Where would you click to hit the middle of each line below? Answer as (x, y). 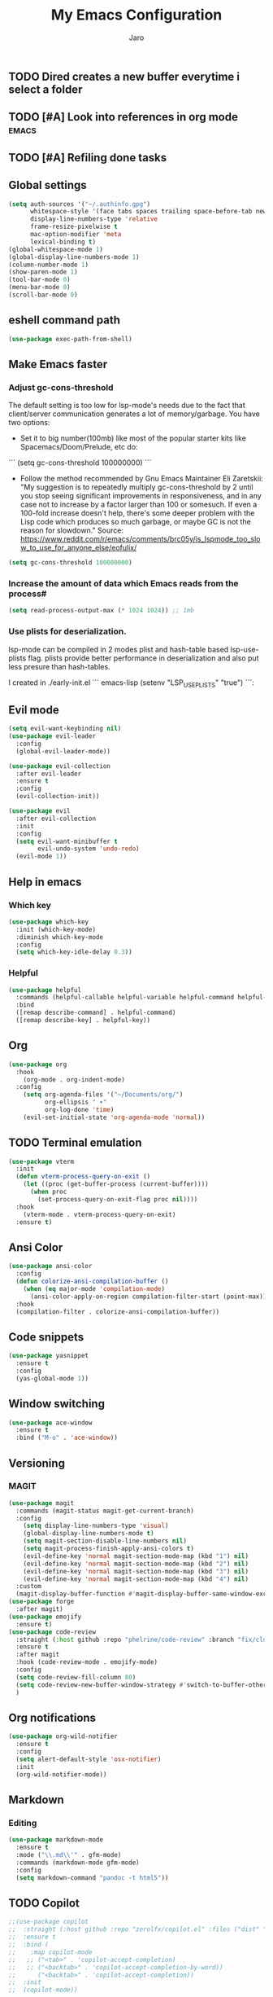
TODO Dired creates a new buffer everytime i (124, 76)
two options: (29, 423)
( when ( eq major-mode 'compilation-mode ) (94, 1288)
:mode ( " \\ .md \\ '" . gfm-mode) (69, 1855)
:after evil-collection (56, 819)
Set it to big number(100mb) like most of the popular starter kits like (133, 438)
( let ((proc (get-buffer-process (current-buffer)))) (116, 1184)
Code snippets (46, 1337)
